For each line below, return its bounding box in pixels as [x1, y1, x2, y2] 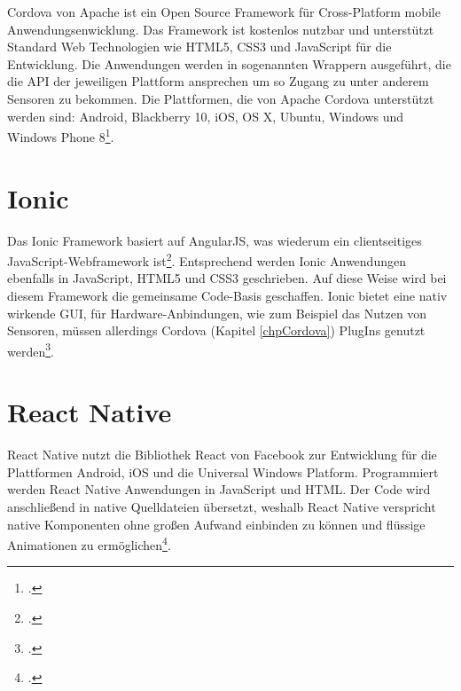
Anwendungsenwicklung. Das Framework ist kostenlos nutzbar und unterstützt [7, 20, 434, 38]
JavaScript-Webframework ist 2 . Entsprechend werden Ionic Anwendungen [7, 249, 406, 270]
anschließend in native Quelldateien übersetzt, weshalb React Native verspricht [7, 497, 436, 515]
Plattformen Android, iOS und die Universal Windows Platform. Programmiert [7, 462, 439, 481]
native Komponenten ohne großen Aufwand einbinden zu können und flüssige [7, 514, 426, 533]
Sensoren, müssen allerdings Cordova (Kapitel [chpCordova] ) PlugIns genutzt [7, 321, 426, 340]
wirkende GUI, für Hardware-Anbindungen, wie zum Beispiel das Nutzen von [7, 303, 427, 322]
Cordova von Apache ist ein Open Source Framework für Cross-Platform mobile [7, 3, 441, 20]
